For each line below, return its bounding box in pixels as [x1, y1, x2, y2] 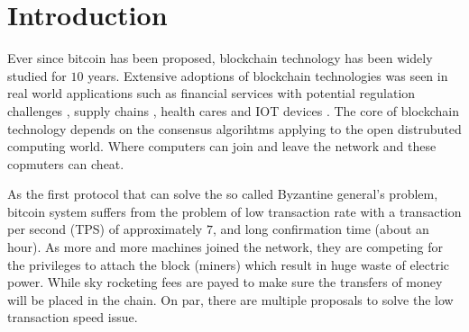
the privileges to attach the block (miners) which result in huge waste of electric [7, 255, 450, 274]
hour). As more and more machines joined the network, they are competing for [7, 238, 443, 256]
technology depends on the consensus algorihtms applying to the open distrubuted [7, 119, 462, 138]
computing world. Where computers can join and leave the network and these [7, 137, 437, 156]
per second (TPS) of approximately [7, 220, 203, 238]
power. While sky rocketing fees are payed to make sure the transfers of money [7, 273, 443, 292]
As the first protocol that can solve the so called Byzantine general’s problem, [7, 184, 438, 203]
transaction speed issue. [7, 308, 138, 327]
